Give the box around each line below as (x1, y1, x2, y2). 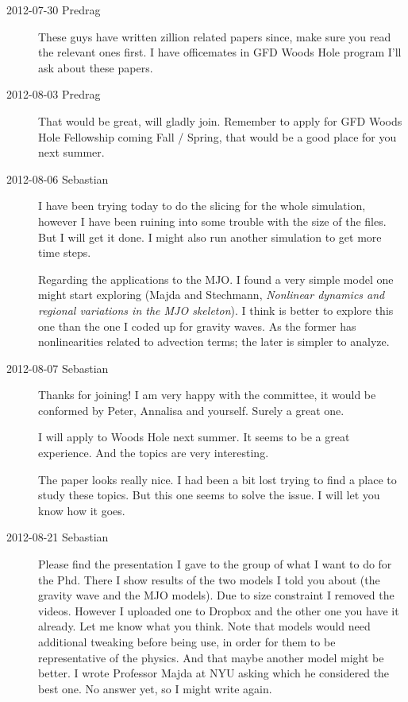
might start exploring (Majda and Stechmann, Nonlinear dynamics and (38, 286, 385, 303)
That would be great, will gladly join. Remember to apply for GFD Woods (38, 112, 402, 129)
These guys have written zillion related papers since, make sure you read (38, 28, 391, 45)
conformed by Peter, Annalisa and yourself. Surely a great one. (38, 401, 344, 418)
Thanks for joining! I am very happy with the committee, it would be (38, 386, 376, 403)
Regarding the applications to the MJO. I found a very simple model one (38, 270, 394, 287)
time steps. (38, 244, 91, 261)
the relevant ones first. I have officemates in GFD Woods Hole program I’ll (38, 44, 402, 60)
